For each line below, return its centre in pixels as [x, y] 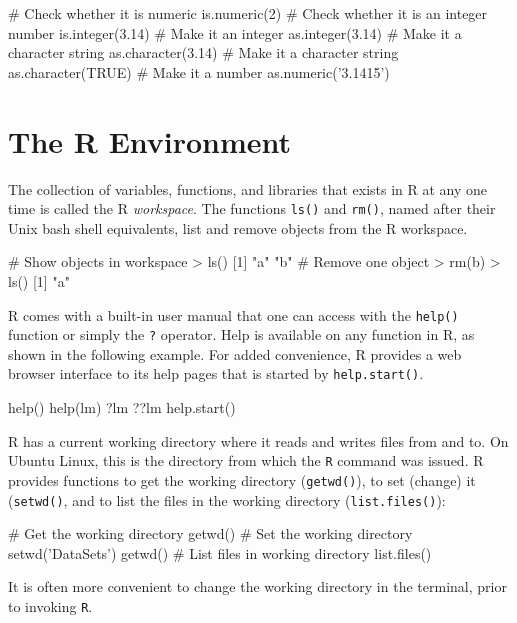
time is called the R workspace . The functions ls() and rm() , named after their [252, 208]
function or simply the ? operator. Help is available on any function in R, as [241, 334]
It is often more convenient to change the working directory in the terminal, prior [257, 586]
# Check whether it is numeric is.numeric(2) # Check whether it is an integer [248, 13]
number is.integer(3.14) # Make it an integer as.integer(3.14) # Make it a [235, 32]
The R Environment [150, 140]
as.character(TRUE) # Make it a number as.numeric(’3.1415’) [199, 71]
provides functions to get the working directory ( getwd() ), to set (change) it [242, 479]
